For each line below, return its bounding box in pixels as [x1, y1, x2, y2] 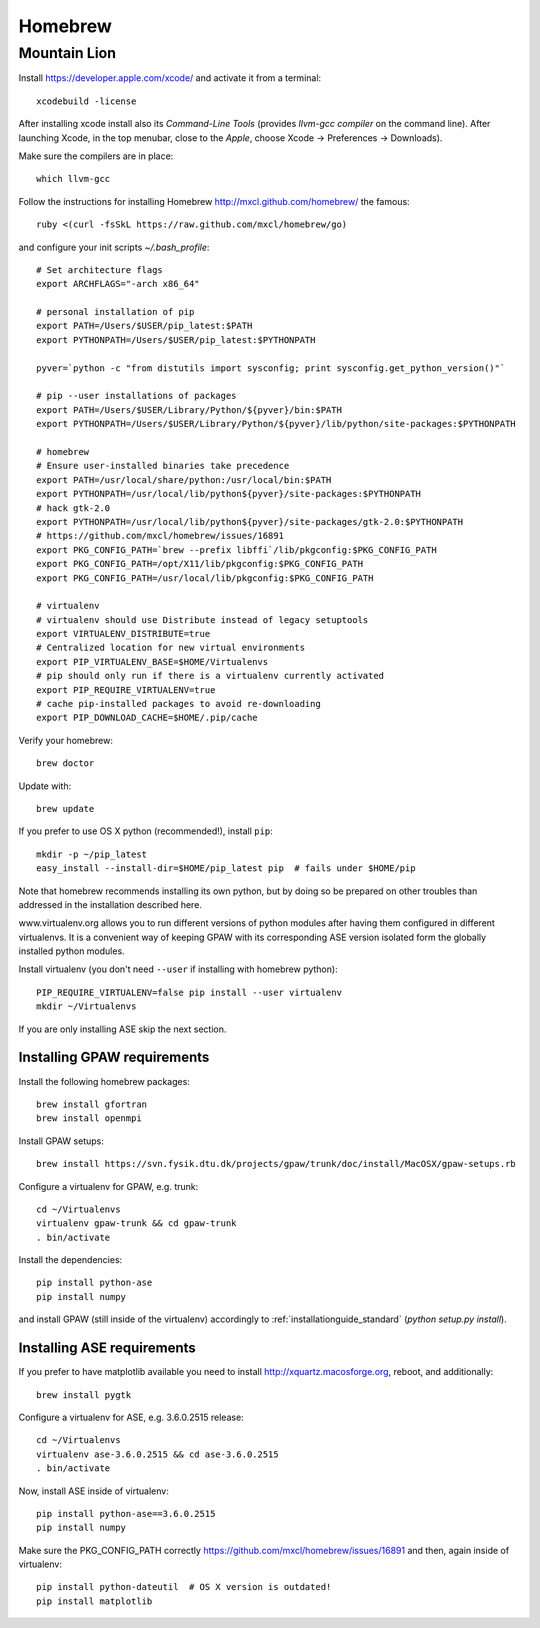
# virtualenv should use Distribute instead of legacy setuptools [36, 614, 369, 625]
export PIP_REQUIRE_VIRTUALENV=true [36, 684, 216, 695]
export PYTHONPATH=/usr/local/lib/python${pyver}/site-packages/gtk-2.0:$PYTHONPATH [36, 516, 464, 527]
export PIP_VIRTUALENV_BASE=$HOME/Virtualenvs [36, 656, 269, 667]
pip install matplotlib [36, 1595, 153, 1607]
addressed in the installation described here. [18, 898, 202, 910]
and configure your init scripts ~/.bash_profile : [18, 241, 210, 253]
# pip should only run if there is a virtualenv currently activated [36, 670, 385, 682]
